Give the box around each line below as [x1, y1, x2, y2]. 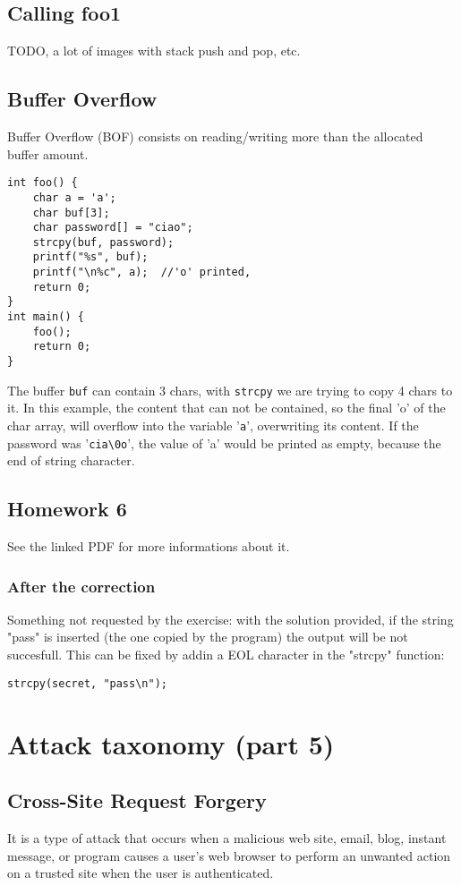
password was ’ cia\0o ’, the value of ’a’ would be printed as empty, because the [7, 433, 441, 452]
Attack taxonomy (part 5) [7, 725, 335, 762]
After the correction [7, 574, 156, 597]
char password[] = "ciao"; [32, 221, 193, 234]
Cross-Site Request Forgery [7, 787, 267, 814]
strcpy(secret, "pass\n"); [7, 677, 167, 690]
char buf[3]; [32, 206, 110, 219]
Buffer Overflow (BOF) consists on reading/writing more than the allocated [7, 127, 423, 145]
